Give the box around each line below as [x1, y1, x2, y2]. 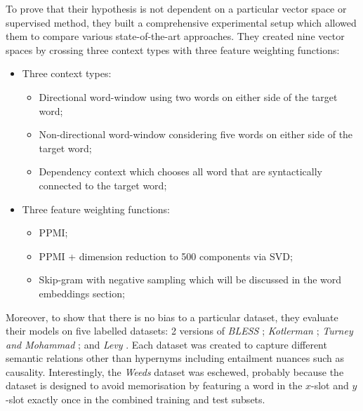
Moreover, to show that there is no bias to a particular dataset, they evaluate [6, 309, 338, 324]
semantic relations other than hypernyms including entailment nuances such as [6, 351, 345, 365]
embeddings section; [39, 285, 125, 300]
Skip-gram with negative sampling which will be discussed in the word [39, 272, 342, 287]
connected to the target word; [39, 177, 167, 192]
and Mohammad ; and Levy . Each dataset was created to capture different [6, 337, 327, 351]
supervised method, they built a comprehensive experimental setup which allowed [6, 15, 357, 29]
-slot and [311, 378, 349, 393]
